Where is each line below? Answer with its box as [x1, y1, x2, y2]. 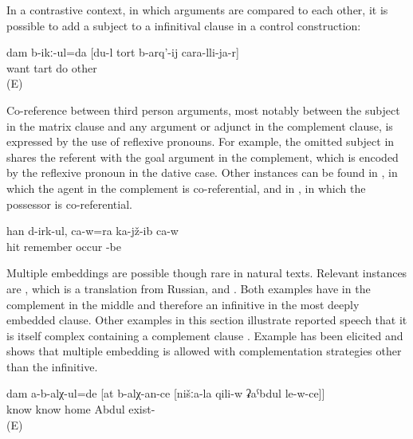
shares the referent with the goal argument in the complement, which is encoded [6, 148, 399, 165]
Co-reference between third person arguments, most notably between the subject [6, 101, 400, 118]
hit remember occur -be [6, 237, 121, 254]
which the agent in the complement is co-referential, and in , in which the [6, 179, 366, 196]
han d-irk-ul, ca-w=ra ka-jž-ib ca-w [6, 222, 179, 239]
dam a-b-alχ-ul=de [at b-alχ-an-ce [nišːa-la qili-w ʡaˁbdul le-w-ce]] [6, 385, 325, 402]
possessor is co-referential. [6, 195, 132, 212]
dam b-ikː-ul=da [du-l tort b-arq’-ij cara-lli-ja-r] [6, 44, 239, 61]
